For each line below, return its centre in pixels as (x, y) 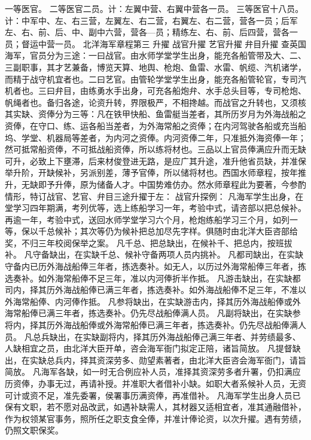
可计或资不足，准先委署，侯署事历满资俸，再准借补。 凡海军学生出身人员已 (153, 395)
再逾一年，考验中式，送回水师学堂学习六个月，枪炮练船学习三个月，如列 (147, 219)
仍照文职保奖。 (34, 430)
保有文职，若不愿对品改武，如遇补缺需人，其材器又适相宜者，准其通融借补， (155, 407)
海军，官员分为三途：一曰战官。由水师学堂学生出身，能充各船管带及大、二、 (155, 55)
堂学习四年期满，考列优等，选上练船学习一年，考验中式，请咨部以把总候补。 (155, 208)
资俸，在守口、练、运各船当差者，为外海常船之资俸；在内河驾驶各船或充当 (151, 125)
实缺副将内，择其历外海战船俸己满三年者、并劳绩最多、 (192, 336)
